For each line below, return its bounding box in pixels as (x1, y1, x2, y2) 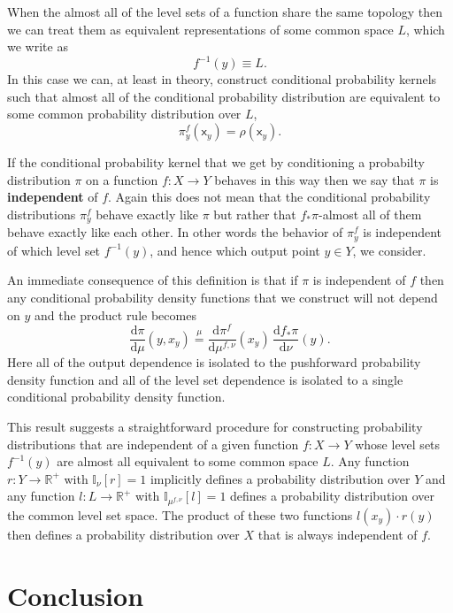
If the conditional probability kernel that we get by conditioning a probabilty (7, 153, 425, 172)
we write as (7, 37, 68, 56)
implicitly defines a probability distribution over (150, 469, 411, 487)
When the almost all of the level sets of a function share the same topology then (7, 3, 442, 20)
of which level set (7, 241, 101, 259)
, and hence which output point (150, 241, 320, 259)
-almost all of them (318, 204, 422, 223)
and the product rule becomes (34, 305, 196, 324)
